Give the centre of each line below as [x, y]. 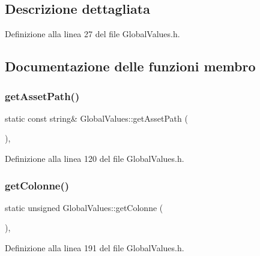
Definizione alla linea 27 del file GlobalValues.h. [92, 34]
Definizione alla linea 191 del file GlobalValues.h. [95, 247]
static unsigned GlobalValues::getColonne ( [84, 207]
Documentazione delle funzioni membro [130, 66]
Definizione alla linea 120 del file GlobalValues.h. [95, 158]
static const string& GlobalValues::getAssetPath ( [96, 118]
